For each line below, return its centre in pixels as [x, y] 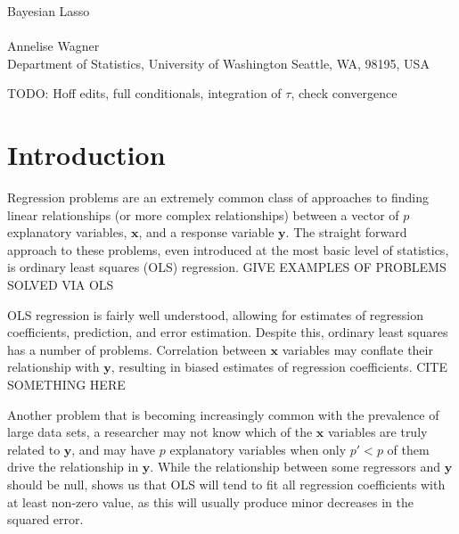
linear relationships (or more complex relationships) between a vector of [203, 214]
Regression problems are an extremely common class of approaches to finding [218, 197]
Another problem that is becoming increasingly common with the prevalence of [223, 414]
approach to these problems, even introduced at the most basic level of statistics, [228, 249]
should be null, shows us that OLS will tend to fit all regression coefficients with [226, 484]
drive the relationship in [73, 467]
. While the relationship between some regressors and [295, 467]
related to [34, 449]
